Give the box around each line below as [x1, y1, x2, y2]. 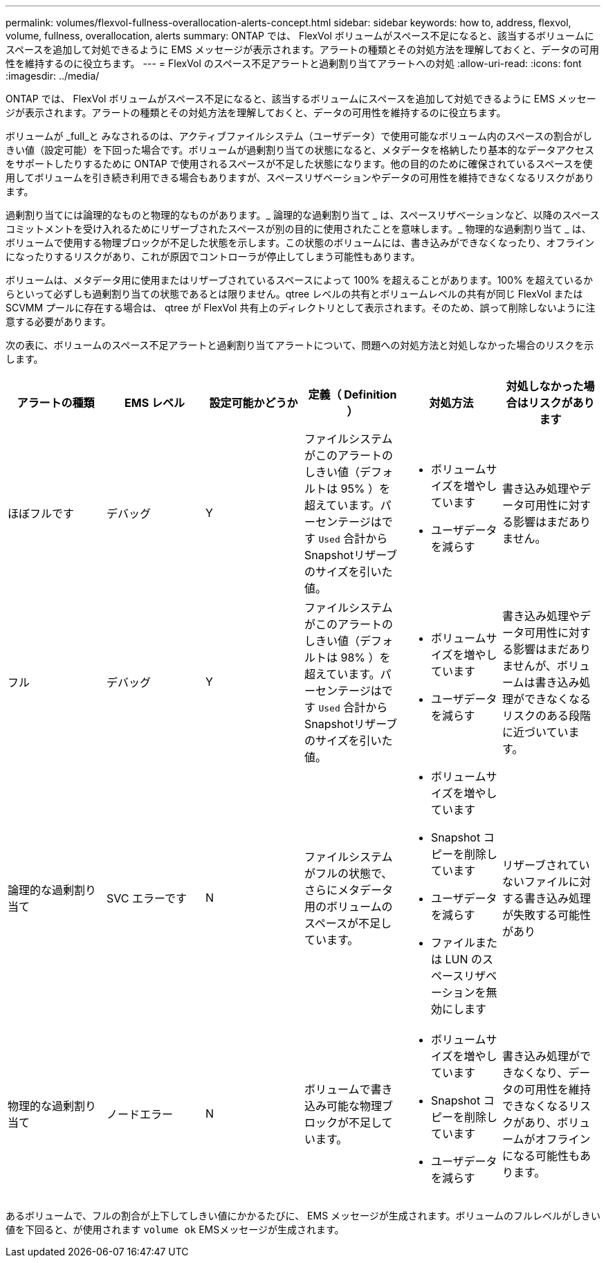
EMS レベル [125, 396, 185, 410]
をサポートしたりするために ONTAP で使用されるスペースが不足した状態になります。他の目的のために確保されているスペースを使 [6, 158, 593, 170]
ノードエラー [106, 1107, 173, 1121]
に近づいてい [502, 725, 569, 739]
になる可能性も [502, 1149, 580, 1163]
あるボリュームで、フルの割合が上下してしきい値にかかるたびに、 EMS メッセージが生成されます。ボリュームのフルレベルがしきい [6, 1210, 600, 1221]
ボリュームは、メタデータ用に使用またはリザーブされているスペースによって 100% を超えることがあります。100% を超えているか [6, 274, 594, 286]
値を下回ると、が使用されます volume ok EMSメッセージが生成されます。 [6, 1224, 345, 1235]
